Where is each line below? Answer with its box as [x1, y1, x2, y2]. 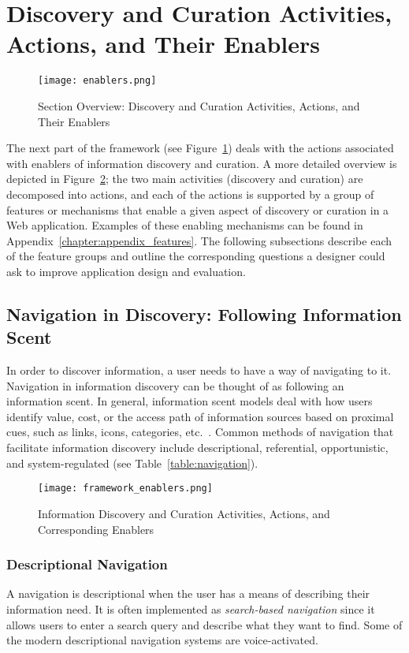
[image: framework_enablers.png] [38, 483, 213, 494]
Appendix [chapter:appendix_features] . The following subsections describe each [6, 232, 392, 248]
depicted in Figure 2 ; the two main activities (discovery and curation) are [6, 170, 363, 187]
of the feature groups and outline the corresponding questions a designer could [6, 248, 385, 264]
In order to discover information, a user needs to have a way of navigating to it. [6, 362, 392, 379]
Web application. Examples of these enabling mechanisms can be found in [6, 217, 363, 233]
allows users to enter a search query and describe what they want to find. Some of [6, 616, 403, 632]
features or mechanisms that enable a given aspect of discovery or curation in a [6, 201, 389, 218]
